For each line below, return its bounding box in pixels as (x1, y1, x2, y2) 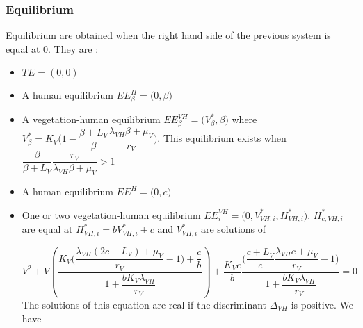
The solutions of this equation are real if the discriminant (22, 297, 267, 312)
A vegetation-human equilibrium (22, 112, 161, 126)
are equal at (22, 222, 73, 236)
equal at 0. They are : (6, 41, 99, 56)
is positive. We (291, 297, 353, 312)
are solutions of (200, 222, 266, 236)
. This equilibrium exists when (157, 131, 287, 145)
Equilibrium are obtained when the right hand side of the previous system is (6, 28, 331, 42)
